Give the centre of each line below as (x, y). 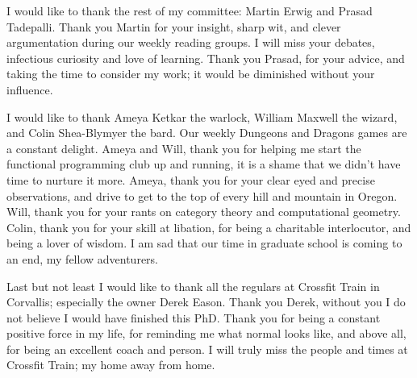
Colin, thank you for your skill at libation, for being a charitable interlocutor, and (209, 227)
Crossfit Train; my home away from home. (111, 365)
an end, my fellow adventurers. (82, 258)
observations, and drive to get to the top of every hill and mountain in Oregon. (202, 195)
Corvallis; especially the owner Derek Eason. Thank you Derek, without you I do (206, 302)
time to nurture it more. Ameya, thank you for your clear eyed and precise (191, 179)
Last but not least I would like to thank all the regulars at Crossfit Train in (193, 286)
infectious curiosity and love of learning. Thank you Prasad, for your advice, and (206, 58)
